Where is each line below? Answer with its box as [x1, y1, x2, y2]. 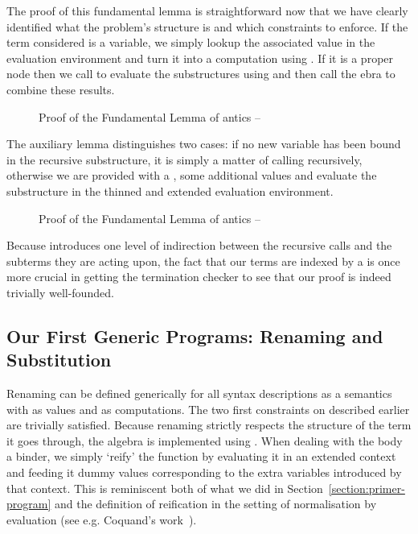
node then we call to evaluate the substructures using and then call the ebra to [6, 65, 395, 82]
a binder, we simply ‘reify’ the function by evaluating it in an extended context [6, 448, 396, 465]
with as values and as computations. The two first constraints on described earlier [6, 400, 410, 417]
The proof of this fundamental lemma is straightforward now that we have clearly [6, 2, 408, 19]
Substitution [6, 347, 112, 372]
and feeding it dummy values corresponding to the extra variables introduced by [6, 464, 402, 481]
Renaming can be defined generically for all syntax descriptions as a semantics [6, 385, 392, 402]
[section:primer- [328, 479, 405, 496]
